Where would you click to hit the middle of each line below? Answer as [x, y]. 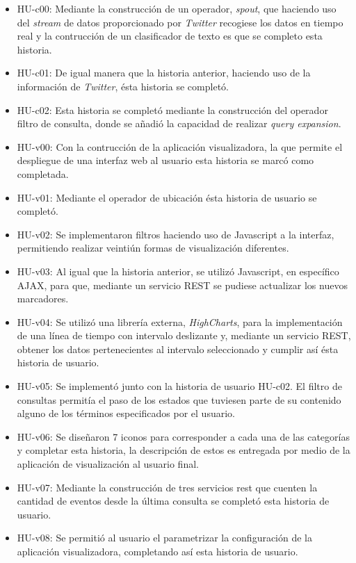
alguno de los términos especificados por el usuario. [126, 413]
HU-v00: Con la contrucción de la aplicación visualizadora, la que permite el [180, 146]
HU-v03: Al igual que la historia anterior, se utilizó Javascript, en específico [178, 271]
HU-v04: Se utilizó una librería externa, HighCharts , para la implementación [180, 321]
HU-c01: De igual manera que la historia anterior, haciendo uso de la [164, 73]
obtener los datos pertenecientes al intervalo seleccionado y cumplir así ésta [178, 349]
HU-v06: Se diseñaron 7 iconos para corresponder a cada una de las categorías [183, 436]
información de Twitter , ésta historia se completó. [123, 86]
